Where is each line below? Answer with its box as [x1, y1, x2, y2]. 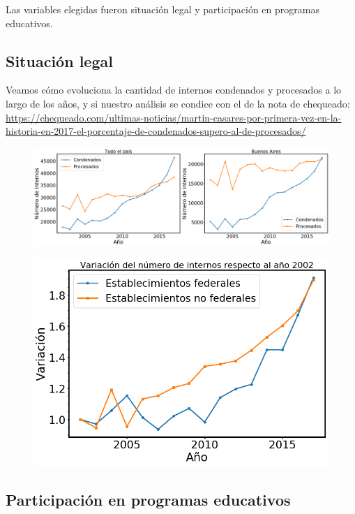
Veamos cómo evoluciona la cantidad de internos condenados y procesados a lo [6, 82, 342, 97]
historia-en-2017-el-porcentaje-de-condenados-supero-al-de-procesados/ [6, 124, 306, 138]
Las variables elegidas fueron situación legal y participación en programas [6, 2, 319, 16]
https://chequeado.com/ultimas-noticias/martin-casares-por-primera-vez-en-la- [6, 110, 342, 124]
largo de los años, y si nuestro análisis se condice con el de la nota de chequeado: [6, 96, 350, 110]
